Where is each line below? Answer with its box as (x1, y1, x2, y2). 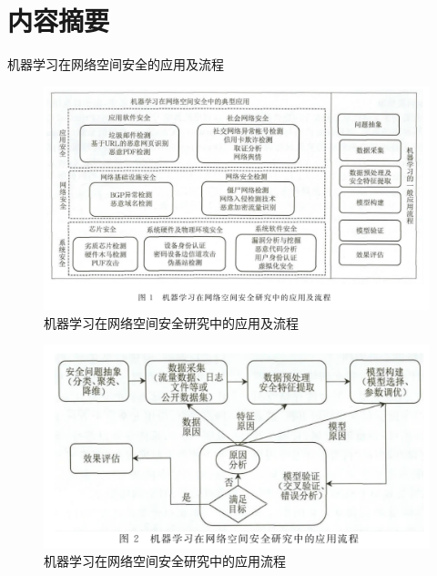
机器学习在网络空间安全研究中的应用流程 (44, 551, 286, 571)
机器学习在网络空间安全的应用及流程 (7, 55, 224, 74)
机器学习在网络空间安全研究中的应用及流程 (44, 313, 299, 332)
